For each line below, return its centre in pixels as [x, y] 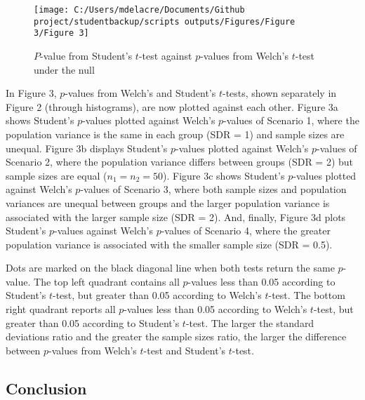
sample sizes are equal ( [57, 175]
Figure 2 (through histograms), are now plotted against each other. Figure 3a [172, 106]
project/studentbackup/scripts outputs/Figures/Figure [165, 21]
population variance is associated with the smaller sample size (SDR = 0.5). [169, 244]
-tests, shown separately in [279, 93]
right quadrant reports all [61, 309]
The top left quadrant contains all [107, 281]
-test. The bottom [307, 295]
